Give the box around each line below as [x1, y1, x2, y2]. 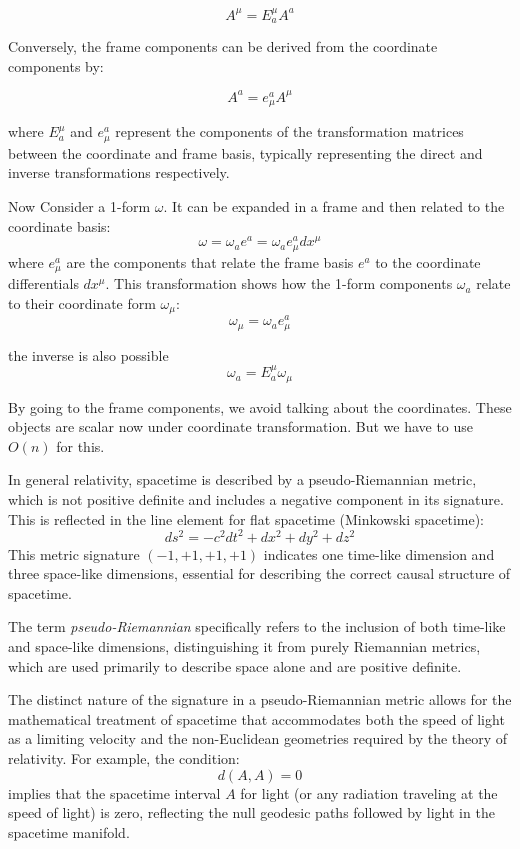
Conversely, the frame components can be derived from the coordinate [8, 36, 438, 57]
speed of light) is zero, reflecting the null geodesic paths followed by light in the [8, 802, 495, 823]
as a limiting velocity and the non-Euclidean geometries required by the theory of [8, 728, 508, 749]
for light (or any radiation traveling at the [240, 782, 498, 803]
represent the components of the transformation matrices [115, 121, 464, 142]
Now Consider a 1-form [8, 196, 151, 217]
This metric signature [8, 543, 140, 564]
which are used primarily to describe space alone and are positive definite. [8, 655, 462, 676]
